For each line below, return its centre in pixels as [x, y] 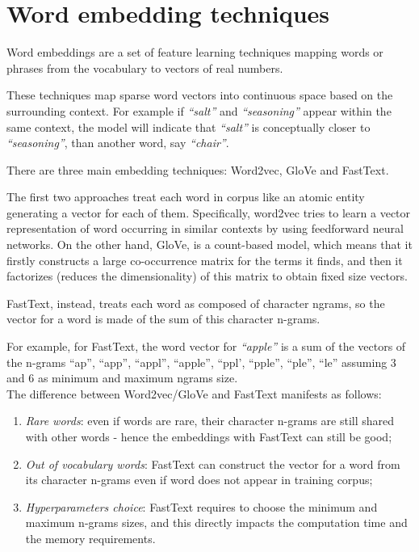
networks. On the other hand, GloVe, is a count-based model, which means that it [209, 244]
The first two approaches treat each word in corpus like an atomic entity [186, 197]
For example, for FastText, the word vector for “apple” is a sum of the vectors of [206, 346]
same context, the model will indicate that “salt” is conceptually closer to [189, 126]
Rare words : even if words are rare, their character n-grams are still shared [210, 421]
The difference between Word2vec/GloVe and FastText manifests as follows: [194, 393]
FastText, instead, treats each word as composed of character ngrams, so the [196, 303]
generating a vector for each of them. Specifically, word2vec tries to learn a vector [209, 212]
